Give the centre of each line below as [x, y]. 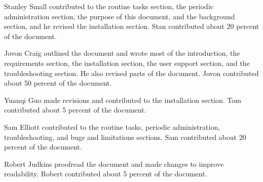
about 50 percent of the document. [58, 83]
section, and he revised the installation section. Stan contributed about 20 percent [132, 26]
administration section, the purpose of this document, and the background [120, 16]
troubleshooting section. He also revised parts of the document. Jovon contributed [131, 73]
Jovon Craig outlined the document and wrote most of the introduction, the [122, 53]
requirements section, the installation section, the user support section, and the [127, 63]
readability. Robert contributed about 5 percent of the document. [106, 174]
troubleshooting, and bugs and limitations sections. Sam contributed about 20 [125, 137]
